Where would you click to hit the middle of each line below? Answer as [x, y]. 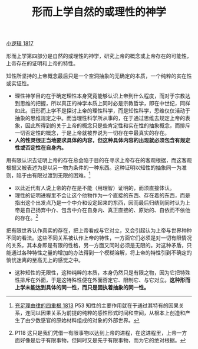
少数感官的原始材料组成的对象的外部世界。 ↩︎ [85, 320]
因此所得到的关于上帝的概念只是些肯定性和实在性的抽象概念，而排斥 [108, 125]
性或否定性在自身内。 [40, 148]
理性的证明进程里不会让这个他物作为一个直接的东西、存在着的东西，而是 [102, 195]
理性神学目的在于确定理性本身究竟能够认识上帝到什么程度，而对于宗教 [100, 96]
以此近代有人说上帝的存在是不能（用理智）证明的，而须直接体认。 [95, 188]
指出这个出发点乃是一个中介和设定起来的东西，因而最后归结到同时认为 [100, 202]
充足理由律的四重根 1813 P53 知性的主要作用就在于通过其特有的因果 [97, 305]
